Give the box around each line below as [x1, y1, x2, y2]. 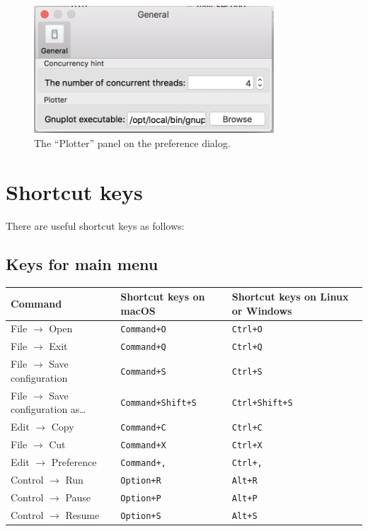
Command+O [120, 325, 166, 335]
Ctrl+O [231, 325, 263, 335]
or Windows [231, 303, 292, 317]
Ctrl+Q [231, 342, 263, 353]
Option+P [120, 493, 161, 503]
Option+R [120, 475, 161, 486]
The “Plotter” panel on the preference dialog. [34, 135, 231, 150]
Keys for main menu [6, 252, 159, 274]
